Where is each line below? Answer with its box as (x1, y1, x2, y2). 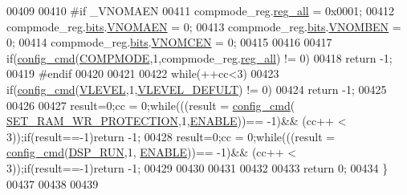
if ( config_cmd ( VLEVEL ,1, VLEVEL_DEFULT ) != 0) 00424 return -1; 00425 (6, 80, 387, 97)
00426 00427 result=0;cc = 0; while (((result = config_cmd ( (6, 96, 295, 113)
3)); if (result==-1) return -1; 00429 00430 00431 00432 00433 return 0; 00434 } (6, 159, 389, 176)
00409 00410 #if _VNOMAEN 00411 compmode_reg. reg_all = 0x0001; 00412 (6, 2, 394, 18)
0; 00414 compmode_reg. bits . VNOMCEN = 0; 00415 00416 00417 (6, 34, 332, 51)
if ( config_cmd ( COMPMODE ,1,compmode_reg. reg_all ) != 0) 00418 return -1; (6, 49, 393, 66)
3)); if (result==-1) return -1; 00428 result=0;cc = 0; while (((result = (6, 128, 336, 144)
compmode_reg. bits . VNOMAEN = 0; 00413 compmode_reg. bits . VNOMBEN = (6, 18, 401, 35)
